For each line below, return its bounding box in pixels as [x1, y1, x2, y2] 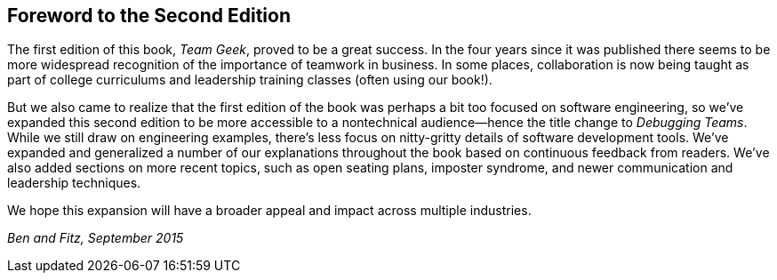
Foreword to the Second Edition [7, 4, 291, 27]
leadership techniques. [7, 175, 141, 191]
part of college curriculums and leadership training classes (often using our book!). [7, 72, 493, 88]
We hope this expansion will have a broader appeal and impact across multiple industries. [7, 203, 532, 219]
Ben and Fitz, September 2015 [7, 230, 184, 246]
